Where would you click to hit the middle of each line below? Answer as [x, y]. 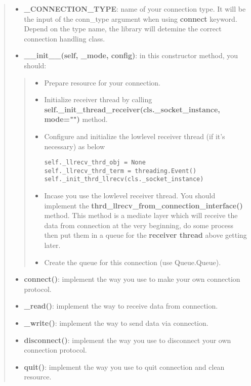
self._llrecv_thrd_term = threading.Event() [120, 171]
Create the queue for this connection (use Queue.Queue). [133, 262]
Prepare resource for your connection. [102, 82]
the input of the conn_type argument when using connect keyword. [131, 18]
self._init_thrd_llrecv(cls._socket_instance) [124, 179]
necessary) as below [75, 146]
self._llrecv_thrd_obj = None [95, 163]
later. [52, 245]
